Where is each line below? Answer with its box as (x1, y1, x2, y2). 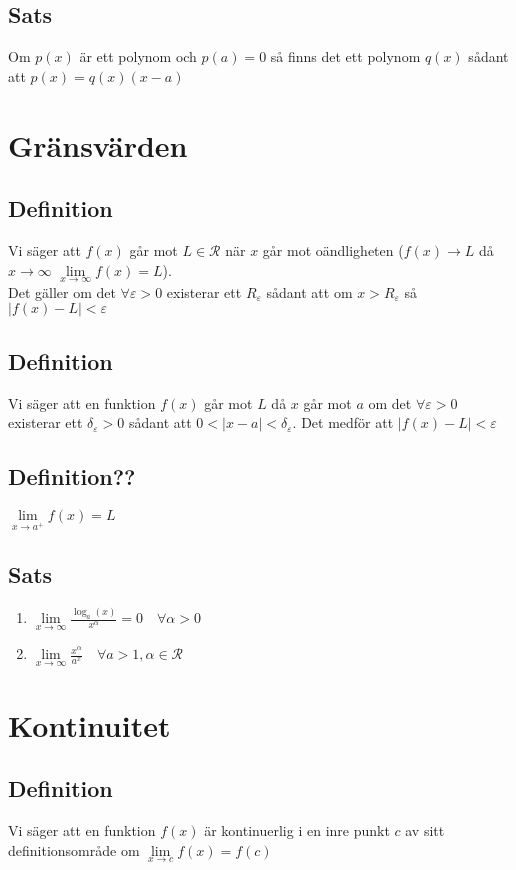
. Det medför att (292, 412, 394, 433)
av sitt (405, 820, 445, 841)
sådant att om (266, 281, 353, 302)
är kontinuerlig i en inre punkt (204, 820, 390, 841)
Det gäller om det (8, 281, 116, 302)
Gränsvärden (8, 124, 188, 165)
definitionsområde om (8, 839, 140, 860)
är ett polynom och (79, 46, 197, 67)
